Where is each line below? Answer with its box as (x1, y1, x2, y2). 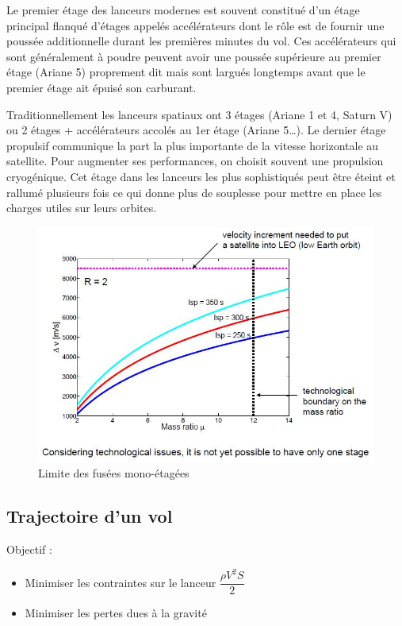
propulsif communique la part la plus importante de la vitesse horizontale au (6, 137, 379, 153)
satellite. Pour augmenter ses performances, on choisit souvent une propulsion (6, 153, 384, 169)
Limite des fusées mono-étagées (38, 465, 190, 481)
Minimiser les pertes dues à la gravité (25, 605, 207, 621)
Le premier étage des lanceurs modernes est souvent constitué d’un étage (6, 2, 360, 17)
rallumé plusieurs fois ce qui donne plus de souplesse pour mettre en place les (6, 184, 382, 200)
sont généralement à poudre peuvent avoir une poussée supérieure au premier (6, 48, 381, 64)
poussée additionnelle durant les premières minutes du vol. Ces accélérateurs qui (6, 33, 396, 49)
